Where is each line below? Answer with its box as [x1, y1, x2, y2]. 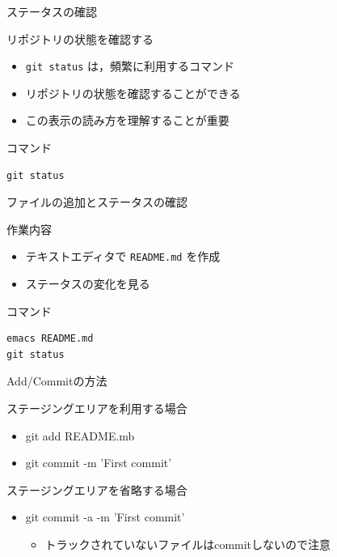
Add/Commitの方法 [6, 372, 107, 389]
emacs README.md [6, 333, 94, 345]
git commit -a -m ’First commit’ [25, 508, 185, 525]
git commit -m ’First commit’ [25, 454, 172, 471]
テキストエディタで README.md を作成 [25, 248, 221, 265]
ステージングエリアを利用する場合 [6, 400, 187, 417]
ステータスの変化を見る [25, 275, 150, 292]
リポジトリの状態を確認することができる [25, 84, 241, 101]
